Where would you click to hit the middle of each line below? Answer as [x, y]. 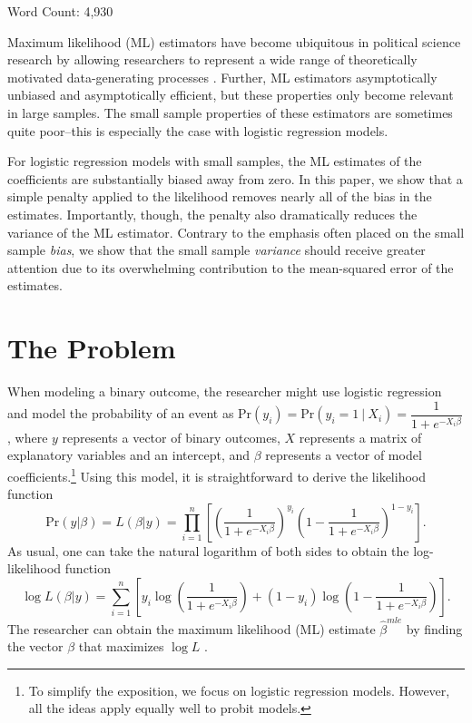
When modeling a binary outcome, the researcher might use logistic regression [225, 391]
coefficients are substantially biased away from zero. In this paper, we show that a [235, 178]
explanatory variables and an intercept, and [129, 455]
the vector [35, 646]
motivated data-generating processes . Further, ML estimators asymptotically [222, 77]
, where [28, 437]
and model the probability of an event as [121, 413]
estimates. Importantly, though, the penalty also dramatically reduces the [212, 214]
